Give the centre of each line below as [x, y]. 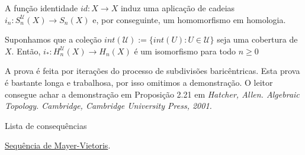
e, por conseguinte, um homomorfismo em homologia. [189, 19]
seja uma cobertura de [257, 39]
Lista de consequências [46, 125]
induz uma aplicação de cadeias [178, 8]
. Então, [26, 51]
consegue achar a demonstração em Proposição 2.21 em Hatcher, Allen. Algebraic [152, 94]
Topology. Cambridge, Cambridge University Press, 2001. [108, 106]
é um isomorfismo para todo [185, 51]
